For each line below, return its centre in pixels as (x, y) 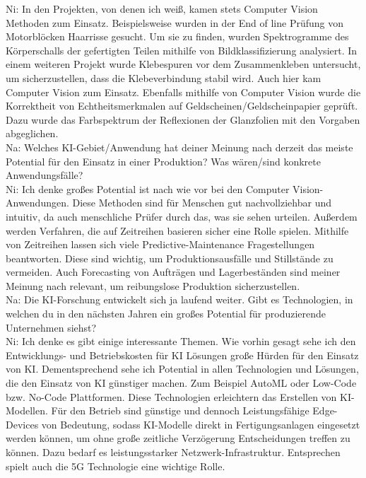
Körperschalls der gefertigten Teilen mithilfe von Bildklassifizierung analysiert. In (182, 50)
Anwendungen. (37, 203)
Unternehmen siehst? (51, 327)
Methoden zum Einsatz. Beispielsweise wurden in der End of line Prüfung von (175, 22)
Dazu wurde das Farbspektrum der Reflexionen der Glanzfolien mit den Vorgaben (183, 119)
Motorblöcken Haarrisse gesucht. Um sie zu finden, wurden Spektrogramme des (177, 36)
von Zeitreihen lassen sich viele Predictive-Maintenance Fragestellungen (160, 244)
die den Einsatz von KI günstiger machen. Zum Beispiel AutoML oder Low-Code (181, 383)
